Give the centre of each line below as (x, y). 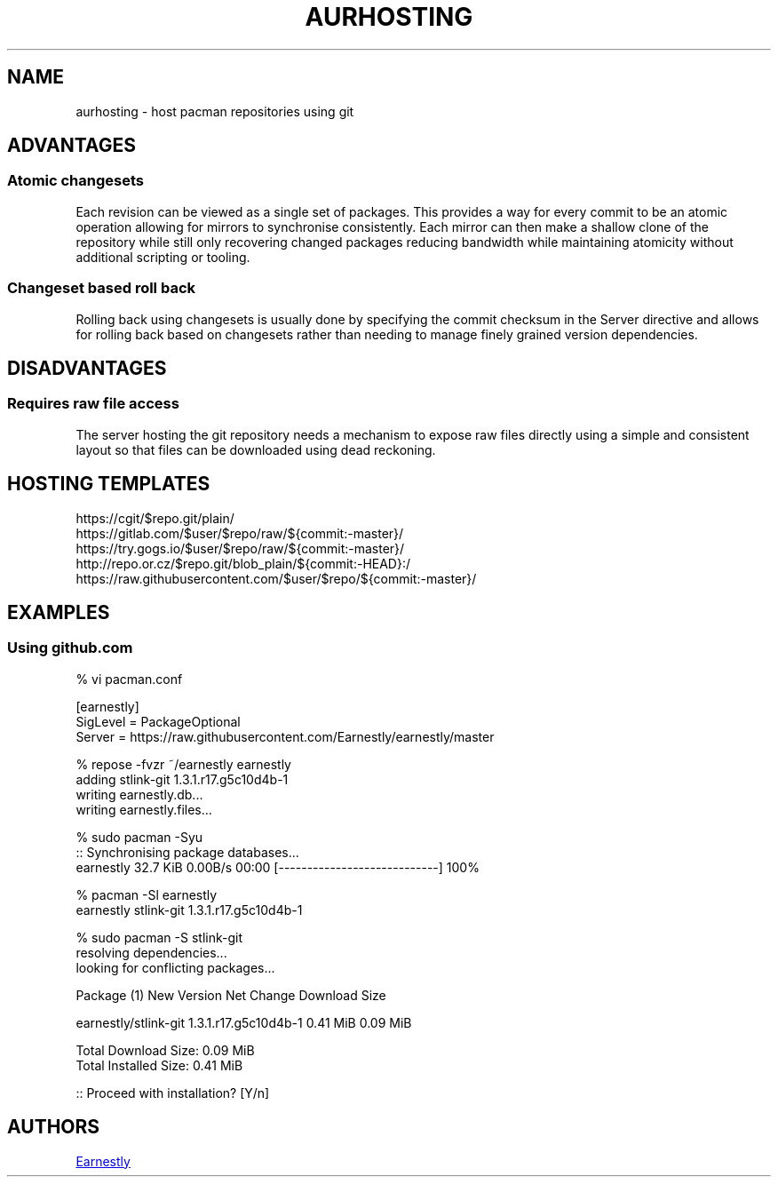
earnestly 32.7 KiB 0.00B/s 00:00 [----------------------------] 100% (278, 867)
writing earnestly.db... (139, 794)
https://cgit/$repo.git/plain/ (155, 518)
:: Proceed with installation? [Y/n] (173, 1093)
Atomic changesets (76, 181)
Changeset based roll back (102, 288)
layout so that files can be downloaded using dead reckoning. (256, 449)
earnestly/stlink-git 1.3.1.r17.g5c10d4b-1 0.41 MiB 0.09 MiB (244, 1022)
